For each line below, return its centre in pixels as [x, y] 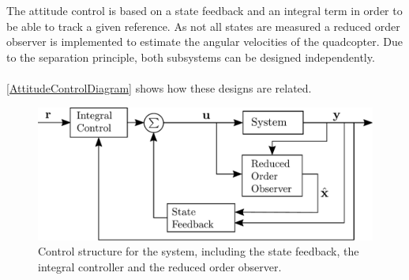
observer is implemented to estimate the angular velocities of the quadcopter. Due [204, 42]
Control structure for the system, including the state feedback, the [199, 251]
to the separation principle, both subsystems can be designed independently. [191, 57]
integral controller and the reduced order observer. [160, 266]
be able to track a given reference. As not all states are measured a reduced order [203, 26]
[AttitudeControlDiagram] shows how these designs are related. [159, 87]
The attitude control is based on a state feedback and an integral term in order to [204, 10]
